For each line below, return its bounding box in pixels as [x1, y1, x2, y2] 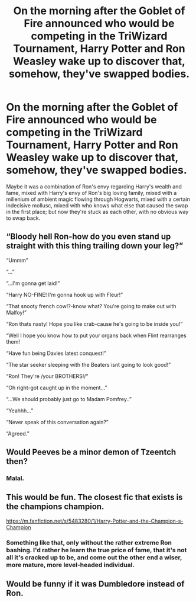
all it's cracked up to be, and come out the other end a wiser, [6, 553, 182, 561]
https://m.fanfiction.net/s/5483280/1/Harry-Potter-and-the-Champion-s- [6, 517, 184, 524]
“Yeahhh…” [6, 407, 34, 414]
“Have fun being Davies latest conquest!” [6, 350, 106, 357]
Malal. [6, 474, 25, 482]
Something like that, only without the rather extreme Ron [6, 538, 172, 546]
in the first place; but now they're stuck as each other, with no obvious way [6, 208, 189, 215]
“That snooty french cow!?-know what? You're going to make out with [6, 302, 177, 309]
